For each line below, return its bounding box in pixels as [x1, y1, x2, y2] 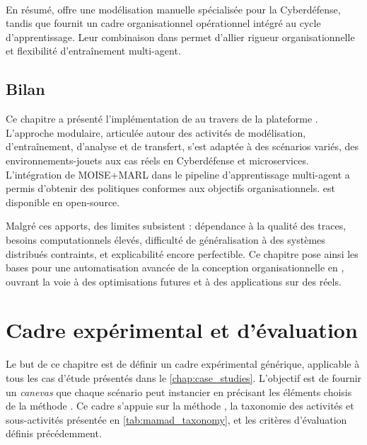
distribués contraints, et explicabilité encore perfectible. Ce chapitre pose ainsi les [6, 246, 359, 261]
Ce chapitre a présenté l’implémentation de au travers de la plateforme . [6, 111, 318, 126]
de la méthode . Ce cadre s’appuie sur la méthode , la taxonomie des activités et [6, 398, 354, 413]
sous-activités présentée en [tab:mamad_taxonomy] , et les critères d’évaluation [6, 412, 347, 427]
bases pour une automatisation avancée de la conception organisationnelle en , [6, 260, 344, 275]
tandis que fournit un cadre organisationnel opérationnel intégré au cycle [6, 16, 321, 30]
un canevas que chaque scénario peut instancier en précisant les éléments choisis [6, 384, 352, 399]
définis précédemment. [6, 426, 102, 441]
